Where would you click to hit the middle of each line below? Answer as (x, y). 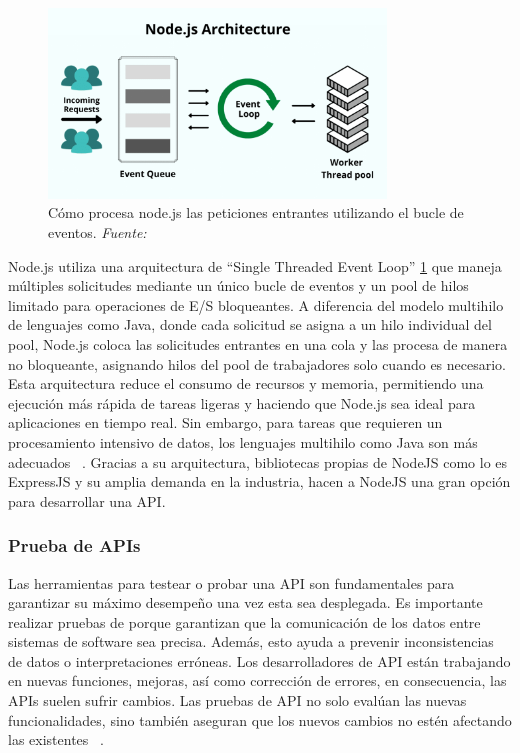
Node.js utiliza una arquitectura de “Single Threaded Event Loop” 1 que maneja (255, 265)
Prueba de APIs (74, 545)
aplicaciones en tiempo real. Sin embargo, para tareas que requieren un (225, 422)
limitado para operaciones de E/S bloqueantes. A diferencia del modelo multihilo (256, 304)
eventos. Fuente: (97, 231)
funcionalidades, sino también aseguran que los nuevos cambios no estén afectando (260, 719)
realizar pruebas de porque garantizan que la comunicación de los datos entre (244, 621)
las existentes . (56, 739)
